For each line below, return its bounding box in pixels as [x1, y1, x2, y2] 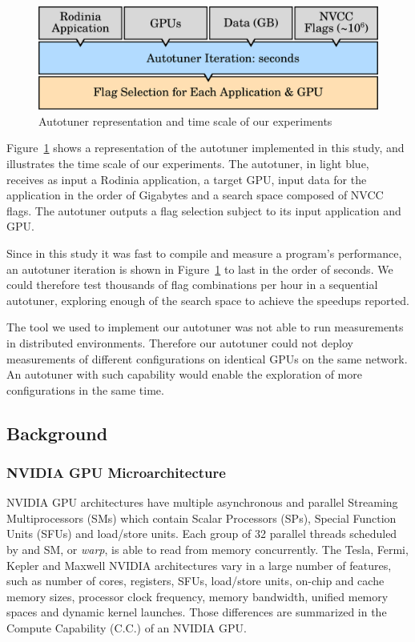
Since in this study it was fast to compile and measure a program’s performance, [6, 244, 402, 261]
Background [6, 420, 108, 445]
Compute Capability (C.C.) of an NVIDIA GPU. [6, 620, 247, 636]
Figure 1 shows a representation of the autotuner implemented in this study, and [6, 139, 405, 156]
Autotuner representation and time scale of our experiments [38, 112, 332, 129]
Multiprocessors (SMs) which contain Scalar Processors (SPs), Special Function [6, 509, 397, 526]
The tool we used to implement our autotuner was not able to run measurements [6, 319, 404, 335]
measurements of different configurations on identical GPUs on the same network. [6, 350, 408, 367]
